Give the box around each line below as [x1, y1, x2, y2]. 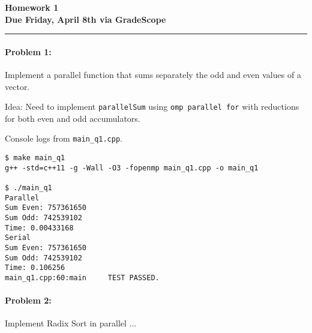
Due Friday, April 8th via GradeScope [5, 13, 166, 25]
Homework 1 [5, 1, 59, 13]
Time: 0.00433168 [5, 223, 74, 232]
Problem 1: [5, 45, 52, 58]
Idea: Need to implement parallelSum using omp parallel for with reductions [5, 100, 299, 113]
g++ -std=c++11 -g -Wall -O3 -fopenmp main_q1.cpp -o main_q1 [5, 163, 259, 172]
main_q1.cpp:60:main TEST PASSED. [5, 273, 160, 282]
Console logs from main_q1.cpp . [5, 132, 122, 145]
